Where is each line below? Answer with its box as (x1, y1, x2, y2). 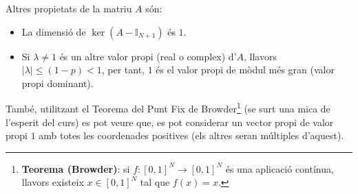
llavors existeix (21, 175, 84, 189)
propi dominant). (21, 75, 94, 90)
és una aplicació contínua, (225, 161, 334, 175)
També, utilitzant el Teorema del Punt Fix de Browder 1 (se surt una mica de (6, 99, 330, 116)
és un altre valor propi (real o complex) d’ (59, 49, 237, 63)
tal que (140, 175, 170, 189)
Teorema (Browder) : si (21, 161, 130, 175)
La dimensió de (21, 24, 86, 38)
